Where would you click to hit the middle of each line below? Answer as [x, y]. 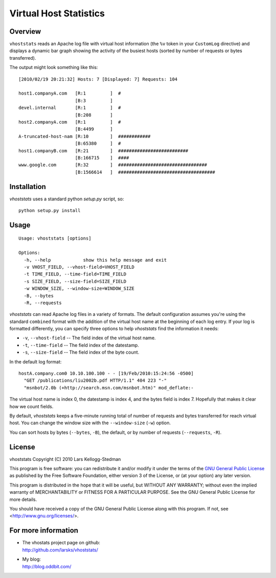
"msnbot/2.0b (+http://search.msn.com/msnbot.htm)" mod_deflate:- [109, 388]
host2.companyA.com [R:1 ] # [70, 122]
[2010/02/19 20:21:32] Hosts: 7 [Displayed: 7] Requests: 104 [98, 79]
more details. [23, 499]
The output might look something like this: [54, 67]
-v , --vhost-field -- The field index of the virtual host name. [89, 338]
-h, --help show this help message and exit [95, 260]
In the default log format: [36, 362]
